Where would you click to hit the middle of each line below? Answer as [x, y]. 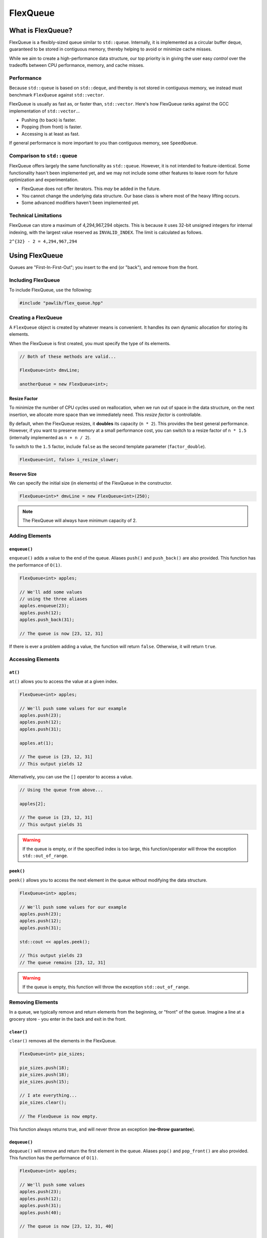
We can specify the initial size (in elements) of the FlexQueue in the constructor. [91, 483]
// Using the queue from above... [61, 790]
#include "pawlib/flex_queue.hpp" [61, 303]
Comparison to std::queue [43, 155]
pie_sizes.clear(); [43, 1102]
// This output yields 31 [51, 824]
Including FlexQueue [35, 280]
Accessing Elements [34, 659]
